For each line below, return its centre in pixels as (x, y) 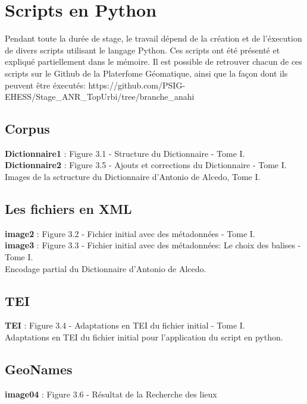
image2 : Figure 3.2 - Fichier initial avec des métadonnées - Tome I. (130, 233)
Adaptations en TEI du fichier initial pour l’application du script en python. (144, 337)
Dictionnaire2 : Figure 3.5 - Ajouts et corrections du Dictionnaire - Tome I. (146, 165)
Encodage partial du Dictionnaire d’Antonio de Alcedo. (106, 268)
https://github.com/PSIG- (137, 85)
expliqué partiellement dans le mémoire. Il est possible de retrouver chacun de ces (153, 61)
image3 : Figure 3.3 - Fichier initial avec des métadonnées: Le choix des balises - (153, 245)
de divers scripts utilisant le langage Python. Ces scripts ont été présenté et (142, 50)
